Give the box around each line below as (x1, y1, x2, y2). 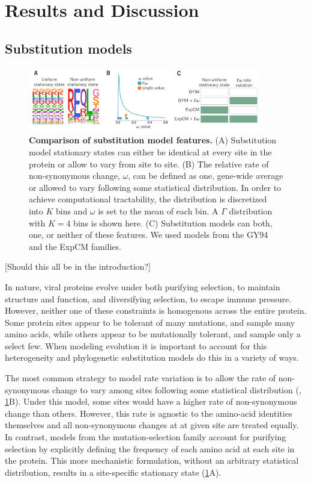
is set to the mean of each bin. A (98, 204, 219, 217)
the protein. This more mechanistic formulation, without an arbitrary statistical (5, 454, 299, 467)
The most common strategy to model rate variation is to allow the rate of (5, 372, 276, 384)
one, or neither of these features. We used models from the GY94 (29, 228, 268, 241)
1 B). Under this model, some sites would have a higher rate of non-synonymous (5, 395, 297, 408)
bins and (55, 204, 88, 217)
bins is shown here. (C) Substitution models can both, (73, 216, 273, 229)
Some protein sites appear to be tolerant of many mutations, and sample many (5, 316, 295, 328)
